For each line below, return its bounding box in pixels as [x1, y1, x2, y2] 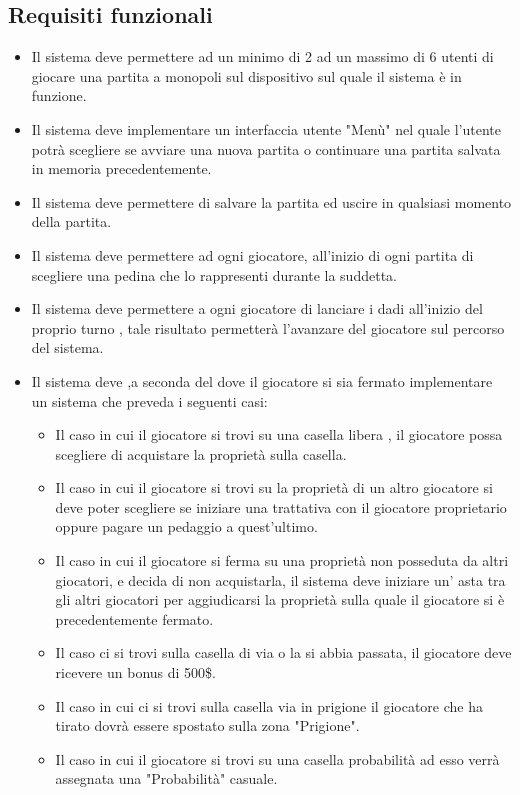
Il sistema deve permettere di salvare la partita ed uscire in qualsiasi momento [31, 191, 512, 212]
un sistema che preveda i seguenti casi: [31, 390, 268, 411]
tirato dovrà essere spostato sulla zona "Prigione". [55, 715, 360, 736]
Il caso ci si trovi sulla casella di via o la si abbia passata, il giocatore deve [55, 642, 512, 663]
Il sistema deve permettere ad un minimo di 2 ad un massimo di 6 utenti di [31, 46, 494, 67]
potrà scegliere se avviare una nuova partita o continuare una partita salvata [31, 138, 501, 159]
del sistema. [31, 337, 104, 358]
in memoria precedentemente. [31, 158, 212, 179]
